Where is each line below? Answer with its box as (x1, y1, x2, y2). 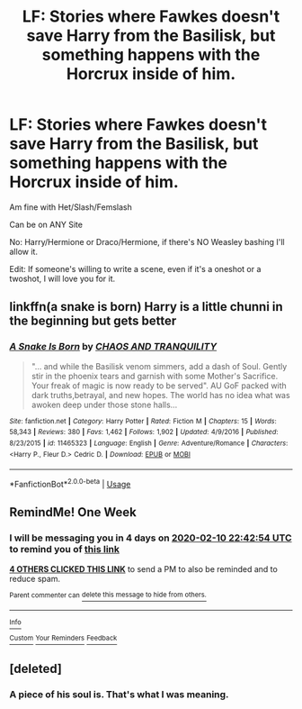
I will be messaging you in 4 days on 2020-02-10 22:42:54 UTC (9, 532, 292, 544)
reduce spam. (9, 573, 61, 584)
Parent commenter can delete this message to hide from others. (9, 590, 207, 600)
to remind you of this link (9, 543, 120, 556)
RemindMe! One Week (9, 504, 138, 520)
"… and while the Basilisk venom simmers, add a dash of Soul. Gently (31, 360, 288, 371)
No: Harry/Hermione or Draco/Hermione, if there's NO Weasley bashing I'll (9, 236, 285, 247)
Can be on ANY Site (9, 219, 84, 230)
